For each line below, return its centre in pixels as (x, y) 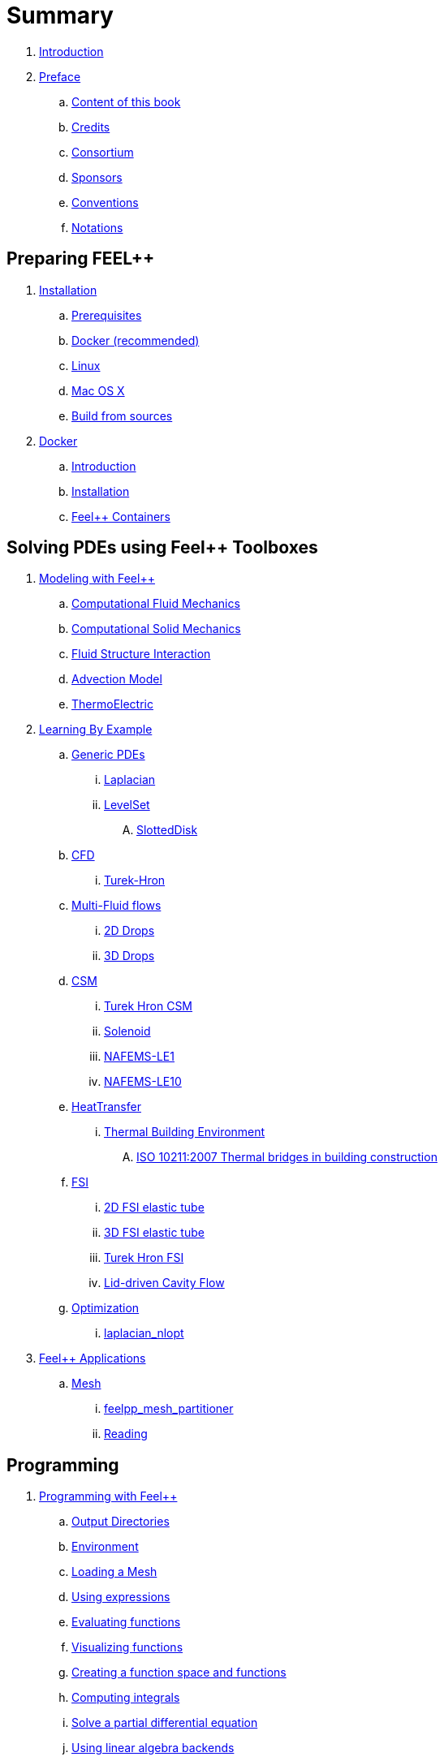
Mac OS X (98, 390)
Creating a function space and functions (179, 1673)
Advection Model (117, 679)
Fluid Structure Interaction (141, 654)
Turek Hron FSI (144, 1258)
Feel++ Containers (121, 516)
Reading (126, 1434)
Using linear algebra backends (153, 1748)
